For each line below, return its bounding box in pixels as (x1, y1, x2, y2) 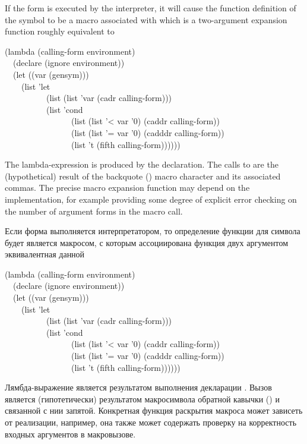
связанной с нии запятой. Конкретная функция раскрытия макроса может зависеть (5, 404, 303, 417)
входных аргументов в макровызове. (5, 427, 136, 440)
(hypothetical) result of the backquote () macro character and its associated (5, 169, 281, 182)
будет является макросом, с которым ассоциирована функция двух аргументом (5, 236, 289, 248)
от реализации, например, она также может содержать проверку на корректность (5, 416, 297, 428)
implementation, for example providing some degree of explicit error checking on (5, 193, 297, 205)
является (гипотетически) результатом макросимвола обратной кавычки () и (5, 392, 280, 405)
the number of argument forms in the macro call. (5, 204, 183, 217)
